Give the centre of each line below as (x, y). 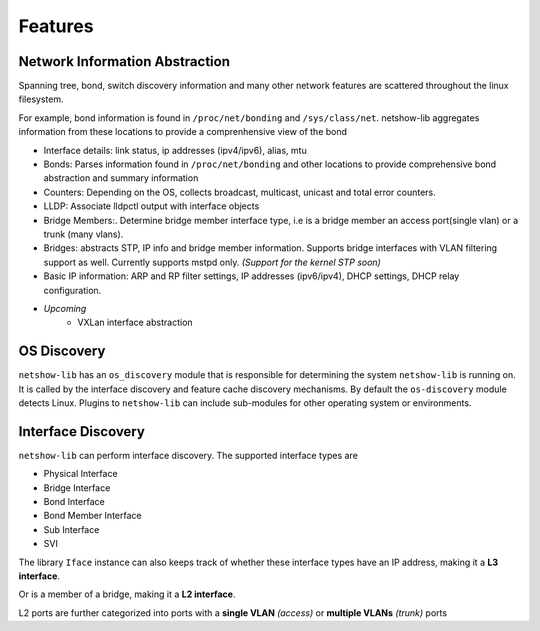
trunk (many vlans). (83, 234)
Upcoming (65, 308)
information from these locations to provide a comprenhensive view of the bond (183, 132)
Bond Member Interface (92, 516)
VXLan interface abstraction (135, 322)
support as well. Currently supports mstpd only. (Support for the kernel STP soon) (212, 262)
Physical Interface (81, 474)
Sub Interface (71, 529)
